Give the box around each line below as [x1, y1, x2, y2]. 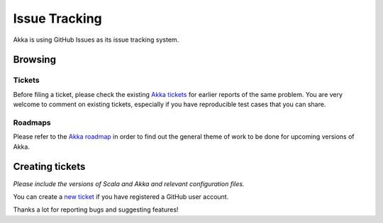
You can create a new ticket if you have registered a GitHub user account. [13, 192, 229, 201]
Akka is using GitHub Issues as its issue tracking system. [13, 35, 179, 44]
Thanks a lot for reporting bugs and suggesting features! [13, 205, 179, 214]
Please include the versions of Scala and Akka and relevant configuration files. [13, 179, 245, 188]
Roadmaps [13, 118, 51, 127]
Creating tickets [13, 161, 86, 173]
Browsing [13, 54, 57, 66]
